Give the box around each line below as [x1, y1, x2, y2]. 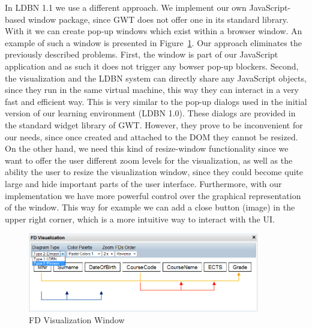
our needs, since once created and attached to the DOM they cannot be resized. [5, 130, 298, 143]
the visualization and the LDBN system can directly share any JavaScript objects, [5, 71, 307, 84]
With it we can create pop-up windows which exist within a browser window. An [5, 25, 302, 37]
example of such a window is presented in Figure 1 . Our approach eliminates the [5, 36, 302, 49]
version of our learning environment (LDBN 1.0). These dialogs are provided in [5, 107, 296, 119]
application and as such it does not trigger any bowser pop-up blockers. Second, [5, 59, 299, 72]
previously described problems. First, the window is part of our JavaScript [5, 48, 278, 61]
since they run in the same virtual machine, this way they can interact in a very [5, 83, 299, 96]
